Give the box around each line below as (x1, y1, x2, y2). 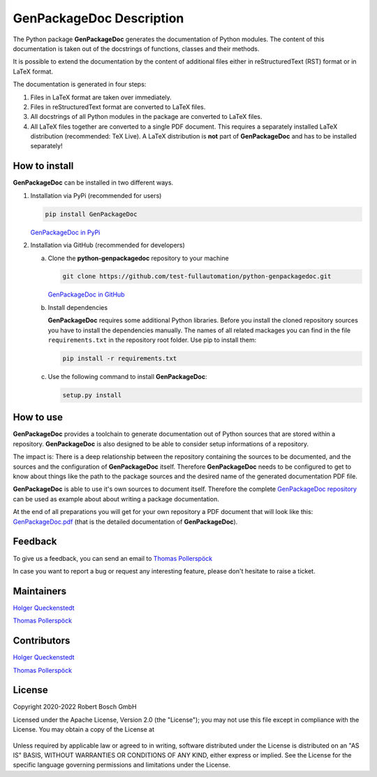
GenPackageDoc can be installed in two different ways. (13, 178, 174, 187)
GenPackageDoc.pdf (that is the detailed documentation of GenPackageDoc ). (13, 518, 238, 526)
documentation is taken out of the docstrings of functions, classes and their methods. (13, 44, 260, 52)
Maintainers (13, 585, 67, 597)
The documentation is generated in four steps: (13, 80, 147, 89)
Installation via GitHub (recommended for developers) (30, 241, 185, 250)
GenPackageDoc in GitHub (47, 290, 125, 299)
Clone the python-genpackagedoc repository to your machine (47, 254, 230, 262)
